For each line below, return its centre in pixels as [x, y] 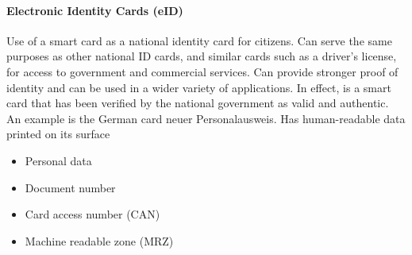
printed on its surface [58, 134]
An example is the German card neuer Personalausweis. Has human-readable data [206, 118]
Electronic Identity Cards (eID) [95, 10]
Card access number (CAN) [92, 214]
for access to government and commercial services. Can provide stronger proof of [202, 71]
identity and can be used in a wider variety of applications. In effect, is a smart [199, 87]
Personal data [58, 160]
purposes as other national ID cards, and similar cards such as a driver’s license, [202, 56]
